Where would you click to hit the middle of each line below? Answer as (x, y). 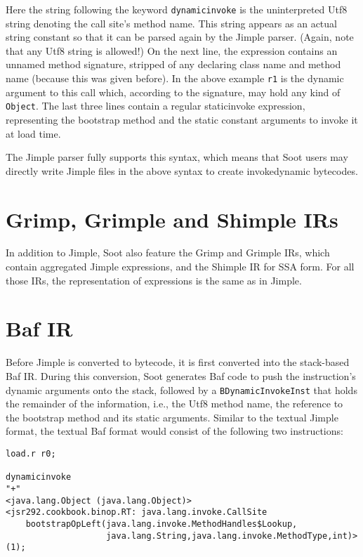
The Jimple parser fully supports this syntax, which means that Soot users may (177, 157)
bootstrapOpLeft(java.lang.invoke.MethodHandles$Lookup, (161, 524)
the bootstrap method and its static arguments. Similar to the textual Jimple (172, 417)
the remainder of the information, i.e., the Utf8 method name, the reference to (174, 404)
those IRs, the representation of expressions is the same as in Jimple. (154, 280)
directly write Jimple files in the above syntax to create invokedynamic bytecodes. (182, 170)
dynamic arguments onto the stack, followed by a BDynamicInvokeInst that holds (181, 389)
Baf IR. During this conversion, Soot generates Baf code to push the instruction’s (181, 375)
